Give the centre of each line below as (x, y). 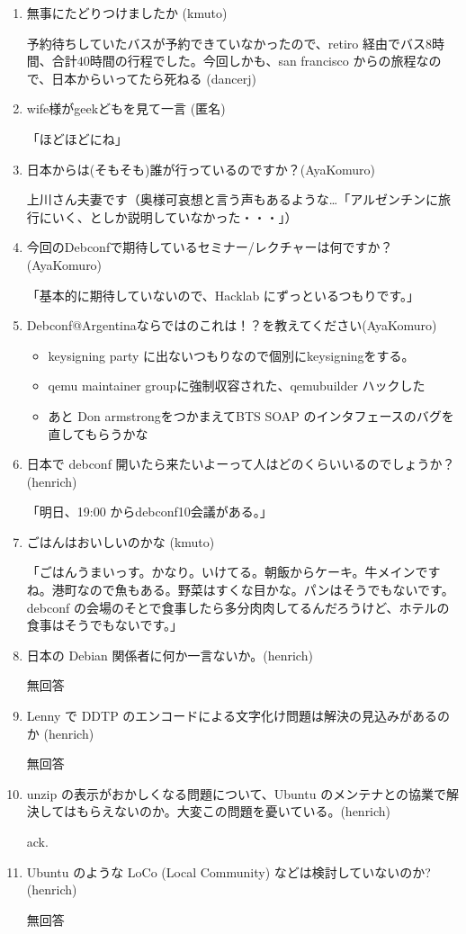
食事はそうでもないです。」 (104, 625)
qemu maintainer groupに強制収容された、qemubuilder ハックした (237, 386)
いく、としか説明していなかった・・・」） (175, 216)
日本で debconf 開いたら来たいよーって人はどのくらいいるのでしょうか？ (241, 464)
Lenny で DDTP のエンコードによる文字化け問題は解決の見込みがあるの (238, 716)
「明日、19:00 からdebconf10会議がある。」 (149, 512)
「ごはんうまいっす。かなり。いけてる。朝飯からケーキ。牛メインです (233, 572)
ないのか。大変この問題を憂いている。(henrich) (253, 811)
